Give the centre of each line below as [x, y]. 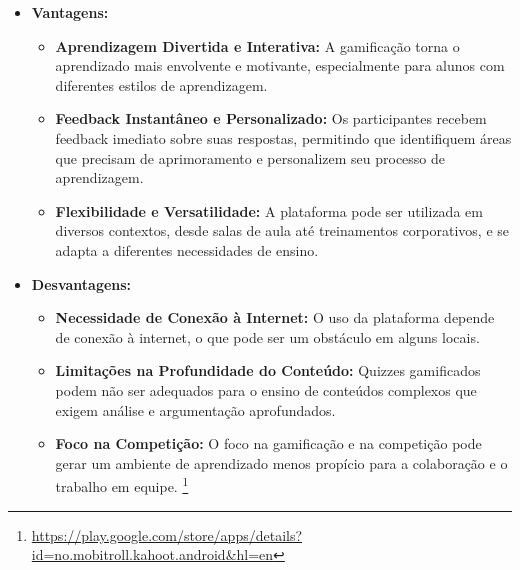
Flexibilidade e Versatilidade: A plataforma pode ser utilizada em [269, 210]
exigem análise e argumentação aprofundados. [195, 409]
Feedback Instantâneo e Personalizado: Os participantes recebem [271, 118]
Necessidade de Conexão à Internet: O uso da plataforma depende [275, 317]
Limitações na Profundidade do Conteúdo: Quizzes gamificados [268, 370]
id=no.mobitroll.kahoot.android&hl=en [152, 554]
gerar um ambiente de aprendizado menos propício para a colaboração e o [281, 462]
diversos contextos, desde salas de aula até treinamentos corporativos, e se [282, 230]
